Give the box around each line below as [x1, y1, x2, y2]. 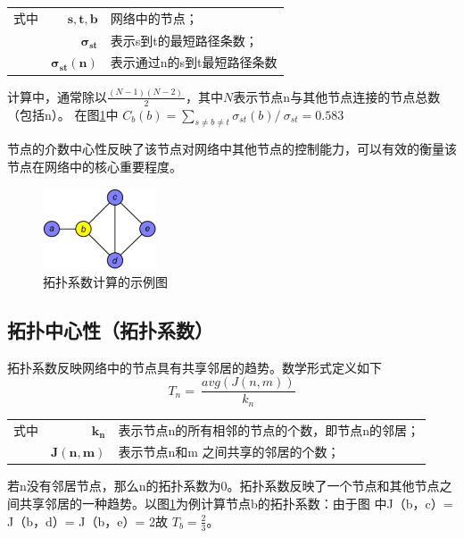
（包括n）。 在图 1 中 [7, 105, 119, 123]
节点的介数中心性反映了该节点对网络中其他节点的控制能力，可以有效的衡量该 [7, 139, 457, 158]
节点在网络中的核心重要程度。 [7, 157, 182, 176]
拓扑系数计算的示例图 [43, 272, 168, 290]
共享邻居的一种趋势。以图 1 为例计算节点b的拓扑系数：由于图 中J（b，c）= [19, 494, 453, 513]
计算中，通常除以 [7, 87, 107, 105]
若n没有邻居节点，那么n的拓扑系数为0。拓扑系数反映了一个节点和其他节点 [7, 476, 440, 495]
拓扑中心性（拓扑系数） [7, 315, 213, 343]
